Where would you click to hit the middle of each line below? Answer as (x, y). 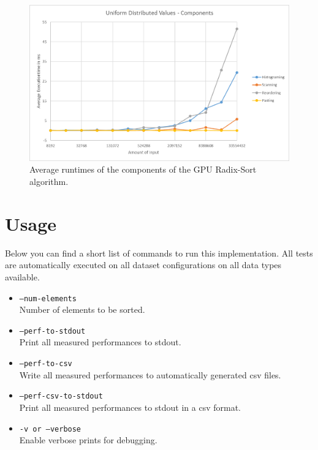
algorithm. (49, 182)
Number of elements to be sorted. (82, 309)
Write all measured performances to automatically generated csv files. (150, 374)
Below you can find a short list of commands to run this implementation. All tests (159, 253)
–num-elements (48, 298)
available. (22, 276)
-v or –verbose (50, 429)
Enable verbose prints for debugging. (88, 440)
